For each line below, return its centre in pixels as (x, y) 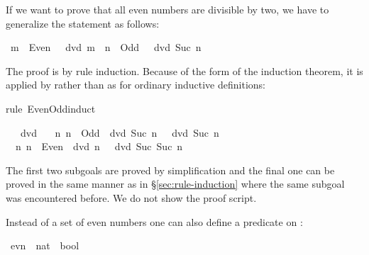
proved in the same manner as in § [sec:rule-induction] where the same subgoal (175, 184)
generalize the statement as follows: (83, 23)
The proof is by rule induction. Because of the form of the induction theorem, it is (184, 70)
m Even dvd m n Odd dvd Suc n (106, 47)
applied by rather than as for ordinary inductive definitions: (136, 85)
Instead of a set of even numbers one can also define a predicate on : (154, 221)
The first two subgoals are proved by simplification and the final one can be (170, 170)
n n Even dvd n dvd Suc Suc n (99, 146)
